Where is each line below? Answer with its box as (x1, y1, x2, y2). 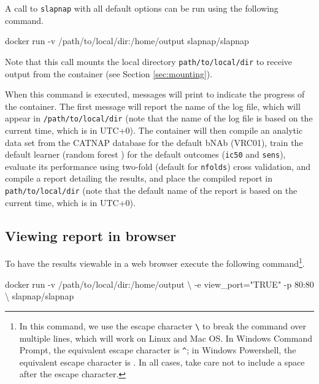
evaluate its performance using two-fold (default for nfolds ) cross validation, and (5, 159, 311, 172)
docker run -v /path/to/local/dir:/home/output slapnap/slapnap (5, 34, 249, 47)
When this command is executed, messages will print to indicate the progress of (5, 88, 305, 101)
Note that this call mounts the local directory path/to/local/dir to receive (5, 55, 293, 67)
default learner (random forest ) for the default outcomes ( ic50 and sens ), (5, 148, 286, 161)
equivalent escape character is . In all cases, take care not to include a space (19, 355, 305, 368)
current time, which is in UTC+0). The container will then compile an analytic (5, 123, 303, 136)
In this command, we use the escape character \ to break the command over (19, 319, 306, 332)
